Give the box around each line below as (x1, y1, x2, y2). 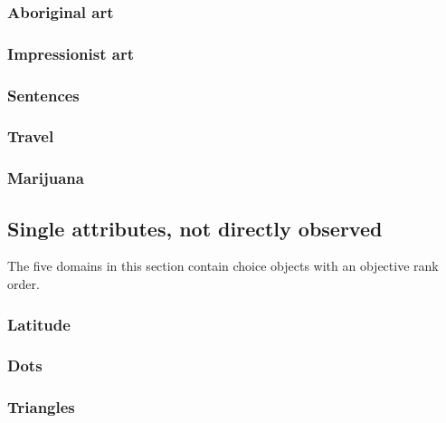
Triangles (7, 396, 75, 418)
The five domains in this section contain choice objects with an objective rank (7, 256, 439, 275)
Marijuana (7, 167, 84, 189)
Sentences (7, 83, 80, 106)
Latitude (7, 312, 71, 335)
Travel (7, 125, 54, 148)
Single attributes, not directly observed (7, 214, 383, 242)
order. (7, 274, 40, 293)
